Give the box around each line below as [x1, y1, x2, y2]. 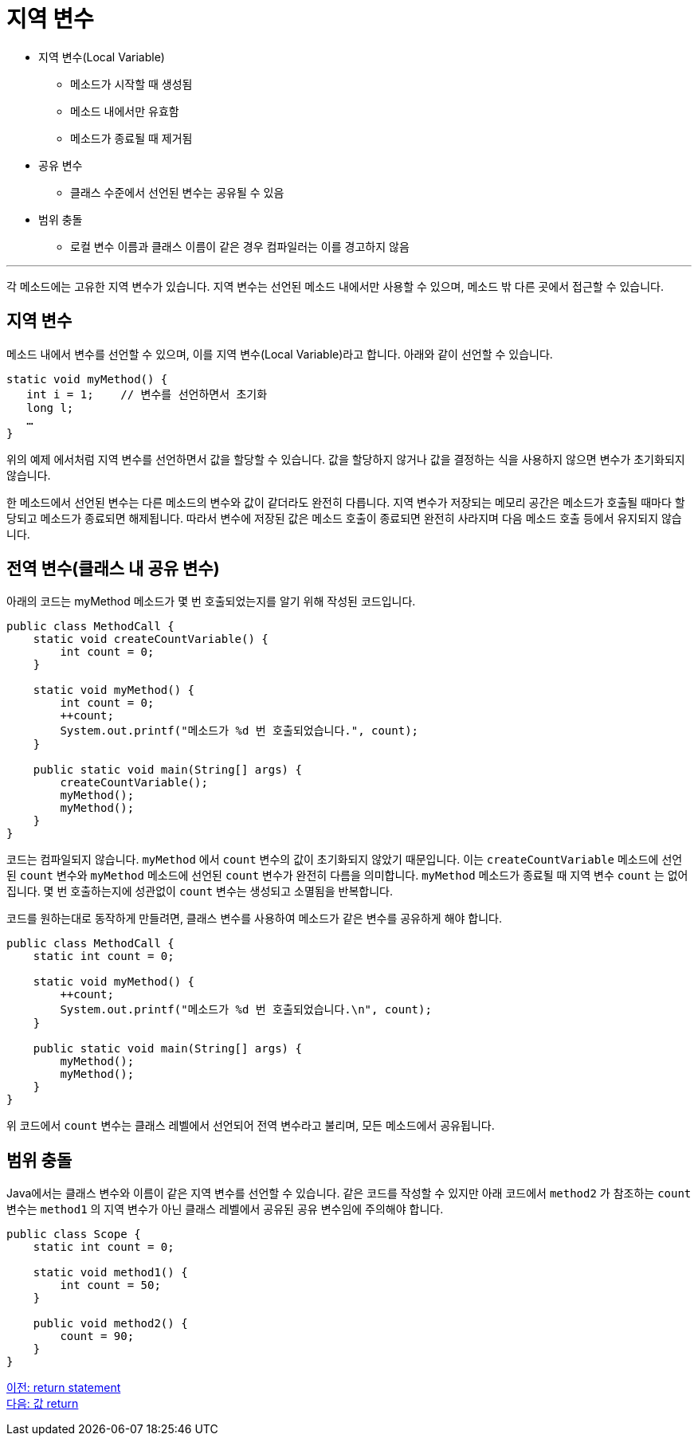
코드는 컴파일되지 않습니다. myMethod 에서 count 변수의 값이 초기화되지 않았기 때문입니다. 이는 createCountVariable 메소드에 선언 [6, 852, 683, 867]
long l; [26, 401, 74, 414]
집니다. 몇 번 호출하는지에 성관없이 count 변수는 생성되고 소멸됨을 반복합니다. [6, 884, 393, 899]
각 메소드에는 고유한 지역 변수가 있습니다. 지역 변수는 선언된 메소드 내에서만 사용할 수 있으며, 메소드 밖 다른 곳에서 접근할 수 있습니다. [6, 279, 665, 293]
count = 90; [60, 1330, 135, 1343]
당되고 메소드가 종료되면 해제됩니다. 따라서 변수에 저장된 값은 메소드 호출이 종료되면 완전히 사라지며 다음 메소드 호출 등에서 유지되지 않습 [6, 511, 682, 525]
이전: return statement [6, 1381, 121, 1395]
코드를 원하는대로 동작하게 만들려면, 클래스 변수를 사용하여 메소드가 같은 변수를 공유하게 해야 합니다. [6, 911, 503, 926]
